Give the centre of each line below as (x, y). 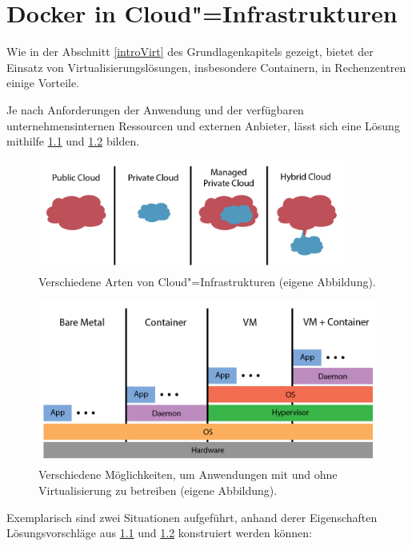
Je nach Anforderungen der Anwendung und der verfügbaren (155, 109)
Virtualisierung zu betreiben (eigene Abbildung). (158, 490)
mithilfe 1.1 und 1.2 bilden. (73, 141)
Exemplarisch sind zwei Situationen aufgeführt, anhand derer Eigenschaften (192, 517)
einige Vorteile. (43, 83)
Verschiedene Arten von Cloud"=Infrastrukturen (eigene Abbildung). (207, 281)
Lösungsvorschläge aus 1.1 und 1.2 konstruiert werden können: (159, 533)
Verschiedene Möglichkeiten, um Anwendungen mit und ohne (188, 474)
